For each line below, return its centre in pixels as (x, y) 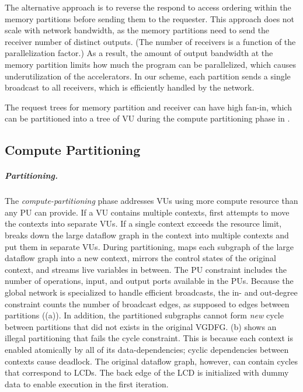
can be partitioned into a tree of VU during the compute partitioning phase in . (147, 118)
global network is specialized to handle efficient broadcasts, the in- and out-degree (151, 292)
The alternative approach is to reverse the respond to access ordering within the (148, 7)
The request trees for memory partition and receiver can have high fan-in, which (148, 107)
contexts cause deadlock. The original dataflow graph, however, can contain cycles (151, 361)
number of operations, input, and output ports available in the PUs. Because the (149, 281)
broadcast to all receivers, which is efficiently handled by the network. (130, 87)
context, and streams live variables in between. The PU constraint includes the (146, 269)
